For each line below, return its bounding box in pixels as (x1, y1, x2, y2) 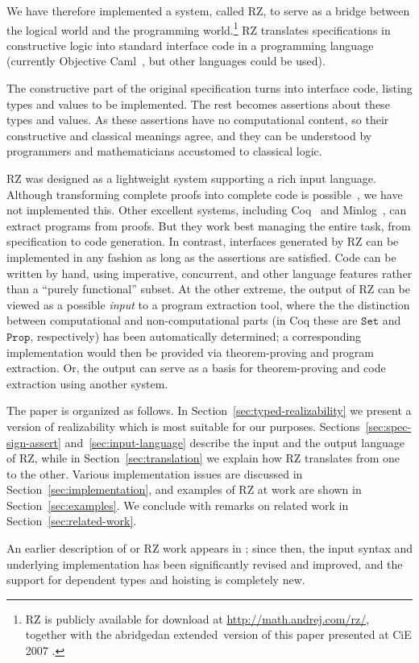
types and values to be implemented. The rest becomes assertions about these (6, 95, 390, 112)
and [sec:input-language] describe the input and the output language (64, 433, 405, 450)
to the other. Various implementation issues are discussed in (6, 465, 303, 482)
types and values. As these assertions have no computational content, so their (6, 111, 389, 128)
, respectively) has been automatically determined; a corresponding (30, 327, 362, 344)
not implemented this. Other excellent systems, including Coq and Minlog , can (6, 201, 407, 218)
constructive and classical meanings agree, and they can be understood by (6, 126, 372, 143)
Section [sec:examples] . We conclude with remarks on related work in (6, 496, 349, 513)
